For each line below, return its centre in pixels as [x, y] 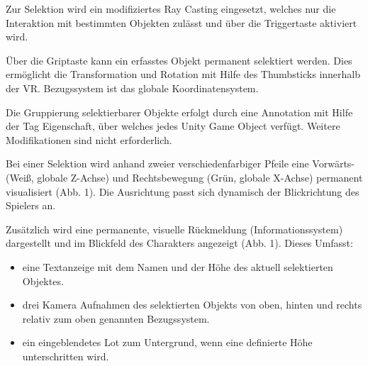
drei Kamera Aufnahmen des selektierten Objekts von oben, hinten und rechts [192, 305]
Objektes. [43, 281]
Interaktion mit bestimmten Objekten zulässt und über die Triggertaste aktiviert [182, 22]
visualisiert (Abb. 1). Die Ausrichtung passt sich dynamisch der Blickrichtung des [183, 191]
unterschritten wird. [66, 356]
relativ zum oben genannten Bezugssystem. [116, 318]
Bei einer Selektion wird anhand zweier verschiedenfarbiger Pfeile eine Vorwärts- [180, 163]
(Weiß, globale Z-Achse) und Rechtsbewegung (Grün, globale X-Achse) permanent [184, 177]
